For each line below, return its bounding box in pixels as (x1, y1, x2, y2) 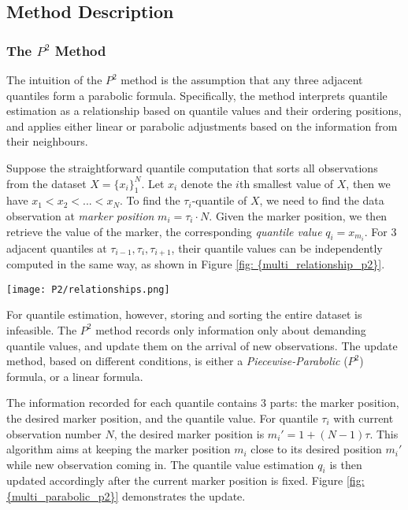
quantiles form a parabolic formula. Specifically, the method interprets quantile (6, 87, 388, 103)
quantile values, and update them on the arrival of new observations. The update (6, 337, 398, 353)
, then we (346, 175, 391, 191)
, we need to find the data (259, 192, 384, 209)
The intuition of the (6, 72, 102, 87)
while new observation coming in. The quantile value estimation (6, 456, 314, 472)
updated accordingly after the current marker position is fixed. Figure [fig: (6, 472, 365, 489)
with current (333, 409, 394, 426)
